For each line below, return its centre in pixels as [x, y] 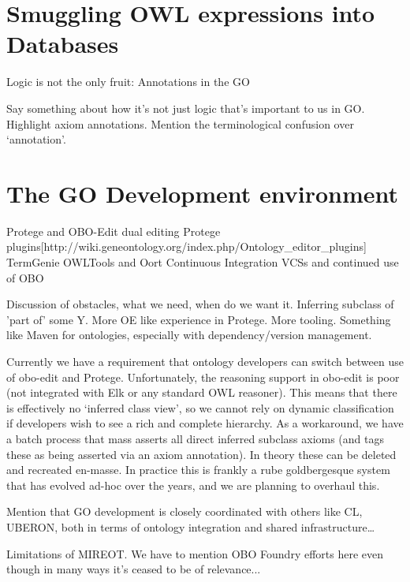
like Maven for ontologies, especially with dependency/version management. [189, 335]
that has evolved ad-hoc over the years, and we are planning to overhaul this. [193, 485]
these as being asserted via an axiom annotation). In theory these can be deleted [201, 454]
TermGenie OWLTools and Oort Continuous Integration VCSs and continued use [203, 262]
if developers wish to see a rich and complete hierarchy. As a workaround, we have [205, 423]
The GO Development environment [203, 193]
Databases [63, 44]
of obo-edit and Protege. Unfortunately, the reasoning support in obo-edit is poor [203, 377]
